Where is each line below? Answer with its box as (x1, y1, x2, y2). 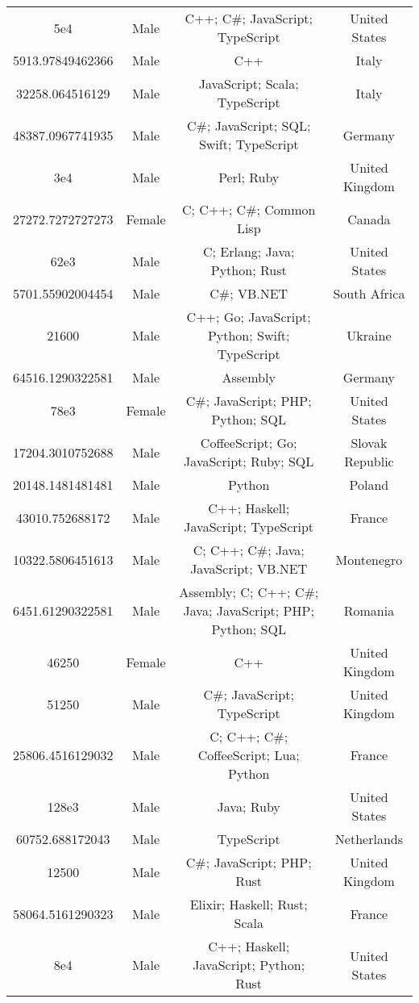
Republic (344, 452, 394, 470)
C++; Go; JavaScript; (186, 307, 311, 326)
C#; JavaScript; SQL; (187, 116, 311, 135)
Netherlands (334, 830, 403, 848)
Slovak (351, 433, 388, 452)
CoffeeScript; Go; (200, 433, 297, 452)
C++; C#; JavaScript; (185, 9, 313, 27)
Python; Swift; (207, 326, 290, 345)
